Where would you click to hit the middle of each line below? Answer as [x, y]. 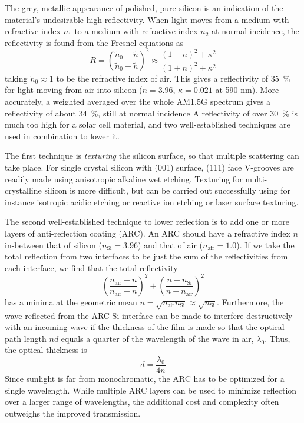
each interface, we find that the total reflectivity [91, 267]
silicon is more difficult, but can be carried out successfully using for [167, 190]
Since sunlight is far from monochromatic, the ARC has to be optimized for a [145, 379]
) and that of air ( [170, 244]
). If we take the [265, 244]
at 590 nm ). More [247, 90]
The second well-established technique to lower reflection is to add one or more [147, 222]
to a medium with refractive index [136, 31]
